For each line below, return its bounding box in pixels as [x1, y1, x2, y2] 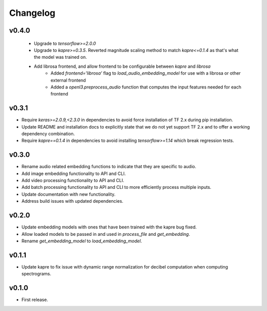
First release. [21, 297, 48, 303]
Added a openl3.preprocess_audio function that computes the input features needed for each [50, 84, 242, 90]
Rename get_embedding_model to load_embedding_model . [21, 238, 142, 244]
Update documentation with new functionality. [21, 191, 116, 197]
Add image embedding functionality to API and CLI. [21, 171, 126, 177]
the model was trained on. [34, 54, 88, 60]
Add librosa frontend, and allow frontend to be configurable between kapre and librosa [34, 63, 211, 69]
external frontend [50, 77, 86, 83]
